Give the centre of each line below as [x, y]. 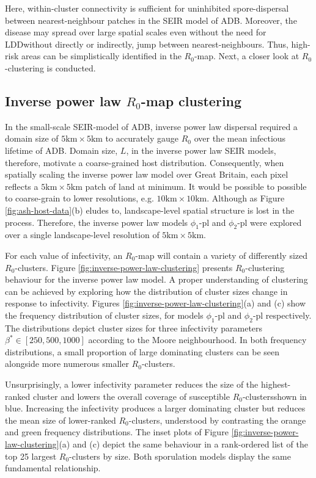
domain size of [32, 138]
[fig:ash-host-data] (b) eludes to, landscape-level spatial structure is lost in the [150, 210]
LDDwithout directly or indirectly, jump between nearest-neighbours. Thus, [147, 44]
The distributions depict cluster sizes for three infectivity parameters [134, 328]
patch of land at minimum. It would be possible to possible [196, 186]
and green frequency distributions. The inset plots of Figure [117, 432]
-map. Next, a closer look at [247, 56]
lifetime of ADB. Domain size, [61, 150]
